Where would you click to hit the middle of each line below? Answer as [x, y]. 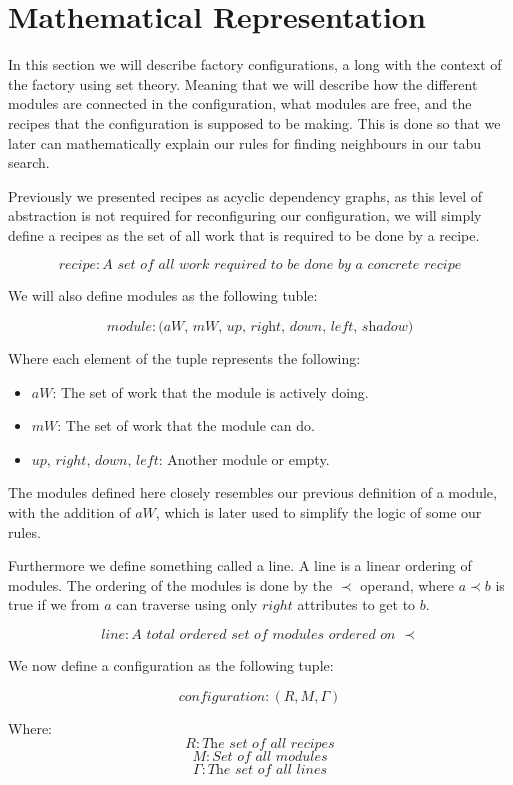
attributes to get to [356, 604]
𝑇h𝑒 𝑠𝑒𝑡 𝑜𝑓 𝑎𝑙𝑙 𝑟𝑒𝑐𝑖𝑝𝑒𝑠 [268, 744]
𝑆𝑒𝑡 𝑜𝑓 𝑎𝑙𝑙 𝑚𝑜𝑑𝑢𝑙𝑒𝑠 [270, 757]
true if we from [54, 604]
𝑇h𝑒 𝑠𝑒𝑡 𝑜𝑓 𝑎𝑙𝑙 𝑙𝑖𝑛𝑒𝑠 [267, 770]
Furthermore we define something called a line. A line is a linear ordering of [240, 565]
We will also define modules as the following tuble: [163, 295]
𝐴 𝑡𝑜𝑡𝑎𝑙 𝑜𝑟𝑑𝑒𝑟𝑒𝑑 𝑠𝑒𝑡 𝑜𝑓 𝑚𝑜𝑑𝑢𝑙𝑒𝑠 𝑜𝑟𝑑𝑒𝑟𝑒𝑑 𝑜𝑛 [263, 635]
